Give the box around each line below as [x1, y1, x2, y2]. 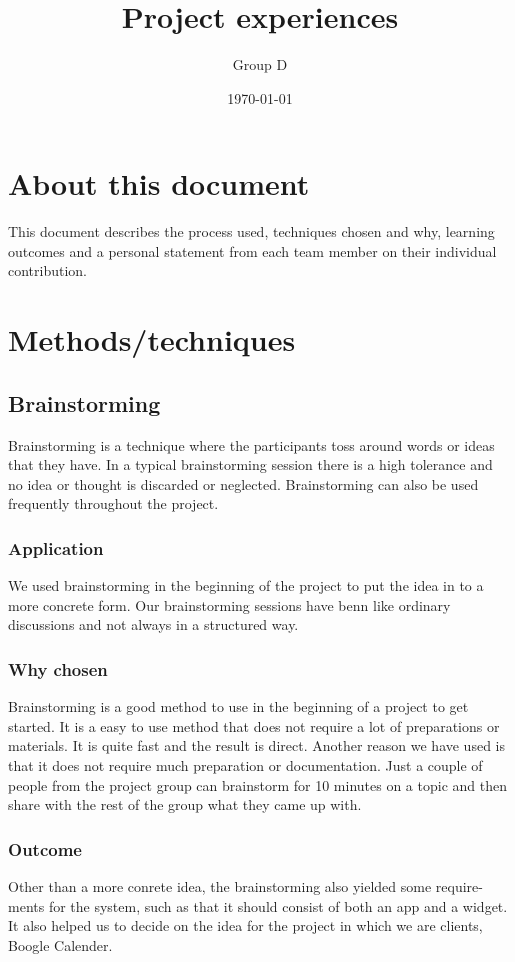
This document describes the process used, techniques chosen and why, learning [8, 221, 495, 242]
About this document [8, 163, 310, 204]
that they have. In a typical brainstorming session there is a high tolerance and [8, 454, 493, 475]
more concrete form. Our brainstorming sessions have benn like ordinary [8, 594, 451, 615]
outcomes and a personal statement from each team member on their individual [8, 240, 497, 261]
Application [8, 535, 104, 560]
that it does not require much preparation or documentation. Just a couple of [8, 754, 483, 775]
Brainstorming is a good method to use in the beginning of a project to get [8, 696, 469, 717]
